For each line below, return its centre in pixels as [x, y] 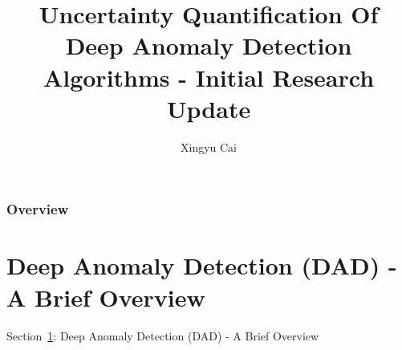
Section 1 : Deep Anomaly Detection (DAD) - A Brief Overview [163, 335]
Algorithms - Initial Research [209, 77]
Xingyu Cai [208, 147]
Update [209, 108]
